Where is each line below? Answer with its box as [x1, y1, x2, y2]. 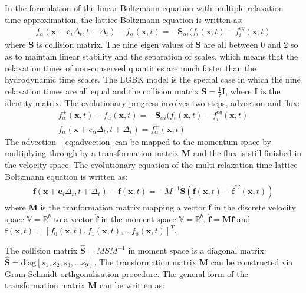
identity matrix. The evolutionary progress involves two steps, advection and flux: [5, 96, 300, 108]
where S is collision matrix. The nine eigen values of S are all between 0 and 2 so [5, 38, 298, 51]
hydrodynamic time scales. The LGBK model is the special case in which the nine [5, 73, 301, 85]
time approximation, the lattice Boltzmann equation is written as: [5, 13, 244, 25]
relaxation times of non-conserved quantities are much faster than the [5, 61, 256, 74]
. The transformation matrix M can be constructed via [94, 255, 293, 268]
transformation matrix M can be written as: [5, 279, 165, 291]
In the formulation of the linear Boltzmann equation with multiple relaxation [5, 2, 284, 14]
